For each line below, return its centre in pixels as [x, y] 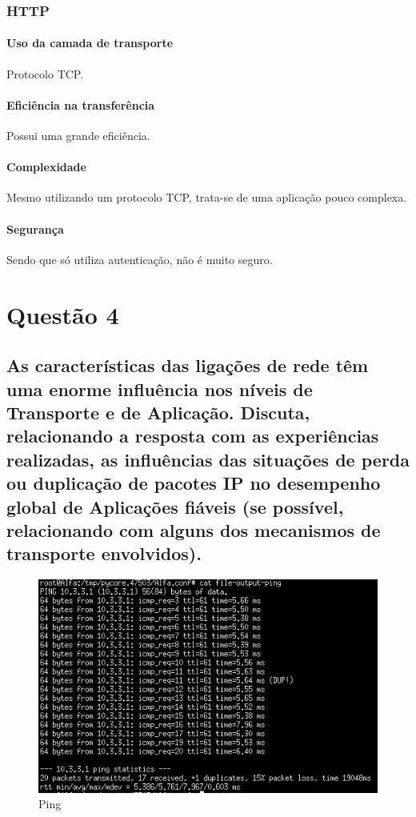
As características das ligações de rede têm [188, 365]
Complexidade [46, 167]
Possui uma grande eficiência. [78, 136]
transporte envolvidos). [104, 553]
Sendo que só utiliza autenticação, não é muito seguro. [140, 259]
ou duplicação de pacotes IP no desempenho [194, 483]
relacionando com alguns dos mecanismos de [194, 529]
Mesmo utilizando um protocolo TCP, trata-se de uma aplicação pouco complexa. [207, 197]
